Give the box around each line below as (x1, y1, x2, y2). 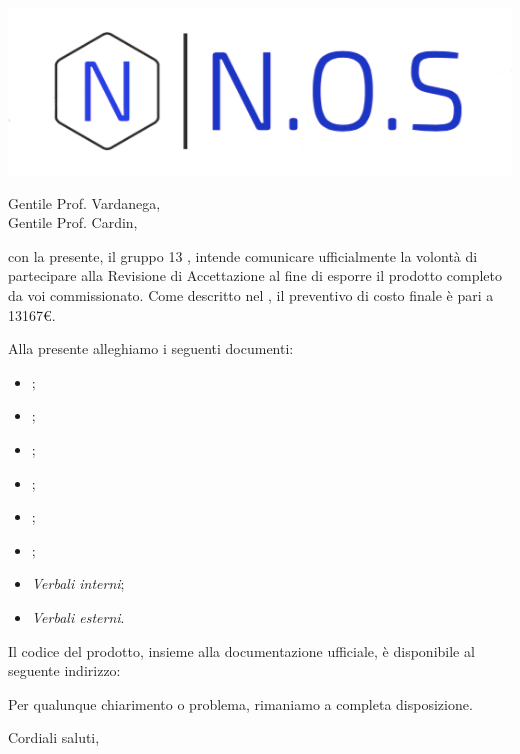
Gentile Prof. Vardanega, (8, 192, 161, 213)
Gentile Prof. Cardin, (8, 212, 138, 233)
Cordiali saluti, (8, 727, 100, 748)
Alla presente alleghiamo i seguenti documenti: (8, 338, 294, 359)
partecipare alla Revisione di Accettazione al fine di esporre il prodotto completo (8, 265, 503, 286)
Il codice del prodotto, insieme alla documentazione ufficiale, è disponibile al (8, 640, 475, 661)
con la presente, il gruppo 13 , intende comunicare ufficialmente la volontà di (8, 245, 478, 266)
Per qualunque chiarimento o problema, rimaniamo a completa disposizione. (8, 693, 473, 714)
